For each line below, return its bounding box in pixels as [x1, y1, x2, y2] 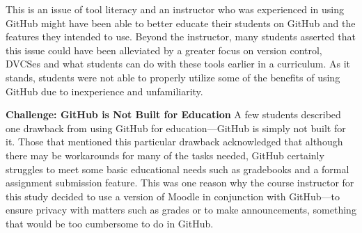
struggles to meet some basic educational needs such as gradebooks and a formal [6, 161, 349, 176]
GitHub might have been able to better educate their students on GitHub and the [6, 15, 356, 30]
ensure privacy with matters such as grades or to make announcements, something [6, 202, 356, 217]
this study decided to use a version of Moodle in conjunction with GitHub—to [6, 188, 340, 203]
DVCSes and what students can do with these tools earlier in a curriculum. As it [6, 56, 351, 71]
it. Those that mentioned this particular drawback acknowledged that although [6, 134, 343, 149]
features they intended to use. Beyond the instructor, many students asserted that [6, 29, 356, 44]
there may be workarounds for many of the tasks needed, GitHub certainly [6, 147, 324, 162]
